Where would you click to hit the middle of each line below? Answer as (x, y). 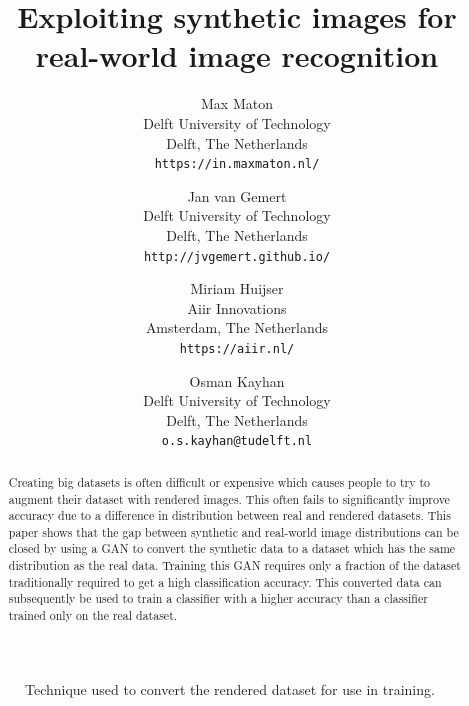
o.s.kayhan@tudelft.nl (237, 441)
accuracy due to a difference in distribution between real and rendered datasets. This (229, 515)
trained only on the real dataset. (93, 615)
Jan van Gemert (237, 195)
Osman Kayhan (237, 380)
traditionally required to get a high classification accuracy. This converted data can (225, 581)
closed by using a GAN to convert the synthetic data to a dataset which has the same (232, 548)
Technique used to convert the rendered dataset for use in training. (230, 688)
